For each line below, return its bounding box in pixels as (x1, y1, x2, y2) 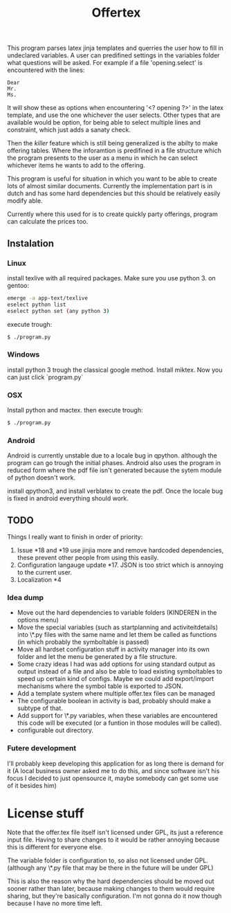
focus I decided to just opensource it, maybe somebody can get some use (7, 774, 219, 782)
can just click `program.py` (7, 372, 84, 381)
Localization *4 (17, 575, 62, 584)
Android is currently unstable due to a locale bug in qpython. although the (7, 451, 218, 460)
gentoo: (7, 281, 30, 289)
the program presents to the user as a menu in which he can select (7, 154, 198, 162)
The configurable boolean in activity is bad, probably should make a (17, 697, 211, 705)
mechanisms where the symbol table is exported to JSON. (17, 682, 183, 690)
